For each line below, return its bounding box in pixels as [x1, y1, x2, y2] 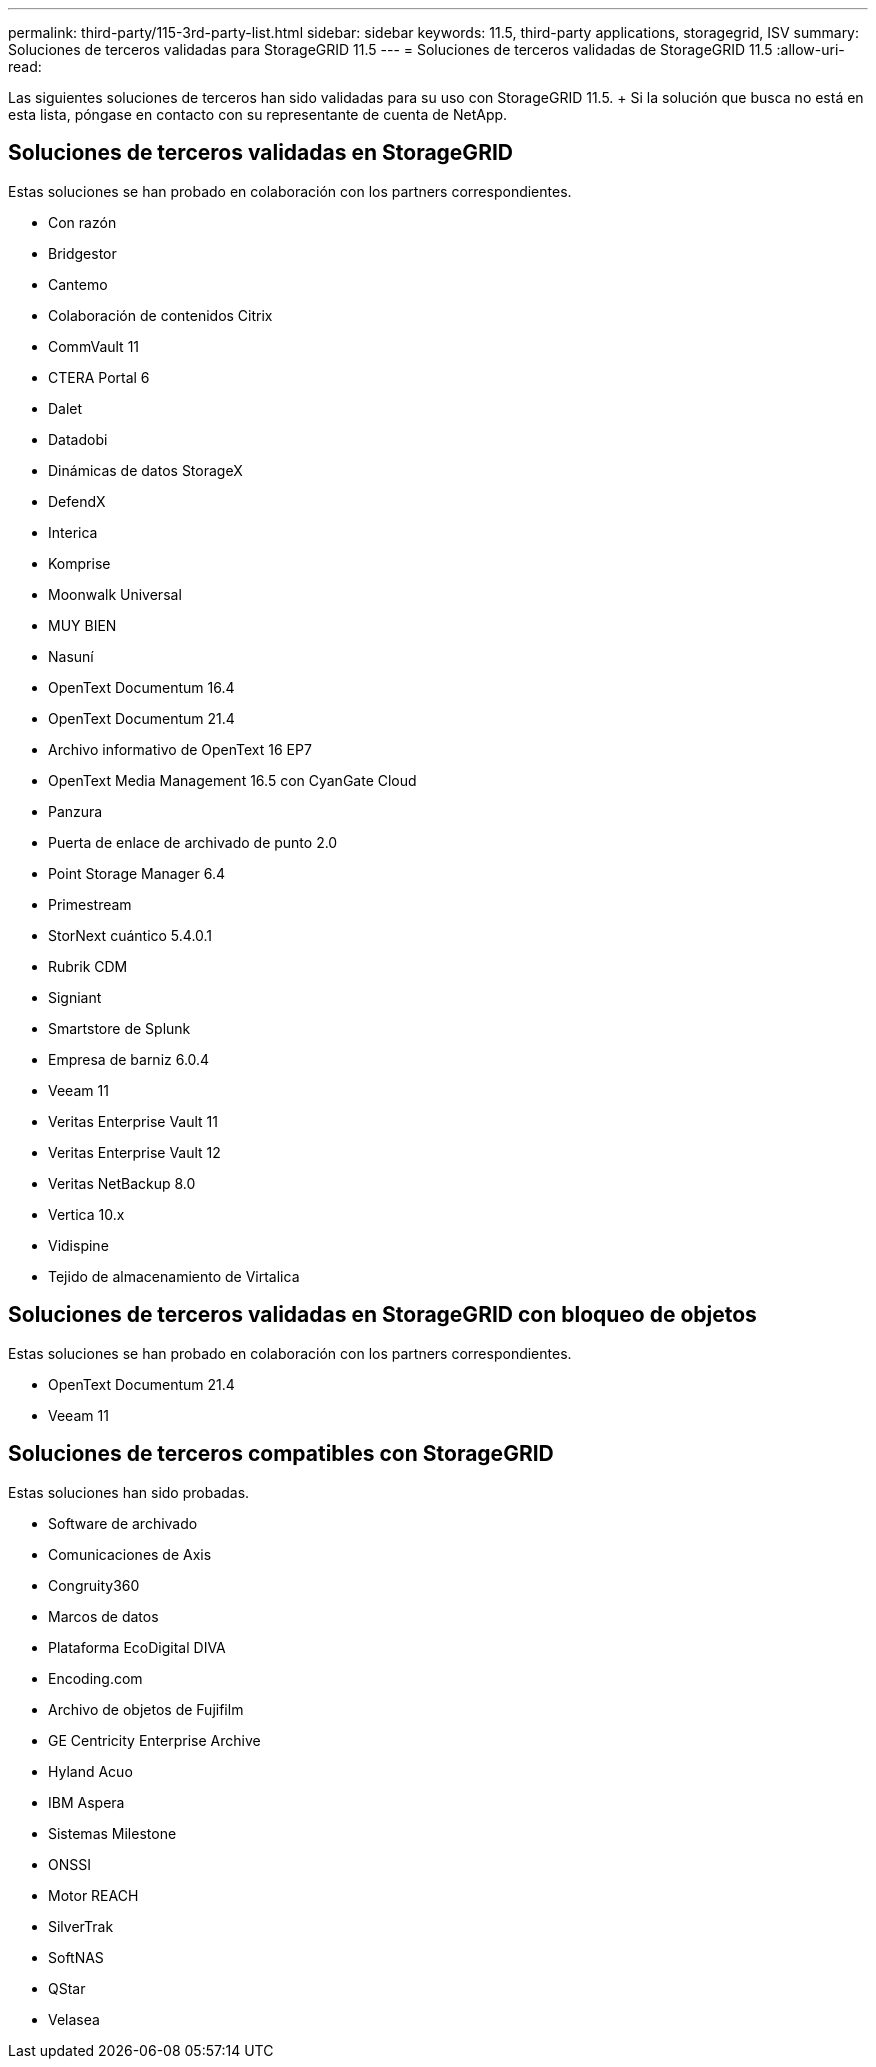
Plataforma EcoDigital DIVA [48, 1638, 226, 1656]
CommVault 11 [48, 337, 140, 355]
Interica [48, 523, 98, 541]
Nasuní [48, 647, 94, 665]
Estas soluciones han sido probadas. [8, 1483, 250, 1501]
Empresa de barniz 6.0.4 [48, 1050, 210, 1068]
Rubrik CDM [48, 957, 128, 975]
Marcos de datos [48, 1607, 159, 1625]
